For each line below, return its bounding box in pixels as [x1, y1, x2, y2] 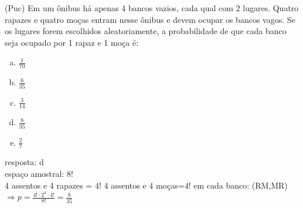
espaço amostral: [5, 167, 64, 180]
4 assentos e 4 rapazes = [5, 179, 93, 191]
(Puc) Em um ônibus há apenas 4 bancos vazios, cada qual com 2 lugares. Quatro [5, 2, 299, 14]
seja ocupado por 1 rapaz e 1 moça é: [5, 36, 139, 48]
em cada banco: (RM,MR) [193, 179, 288, 191]
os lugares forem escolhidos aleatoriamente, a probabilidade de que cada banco [5, 25, 287, 37]
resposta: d [5, 156, 44, 168]
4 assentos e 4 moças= [104, 179, 185, 191]
